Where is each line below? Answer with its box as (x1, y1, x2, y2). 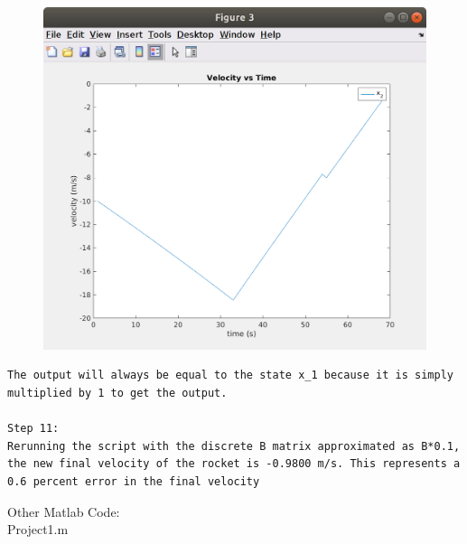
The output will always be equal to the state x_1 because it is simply (7, 369, 453, 382)
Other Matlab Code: (7, 502, 120, 521)
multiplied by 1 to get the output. (7, 387, 228, 400)
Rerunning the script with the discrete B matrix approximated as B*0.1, (7, 439, 461, 453)
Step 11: (7, 422, 60, 436)
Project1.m (7, 520, 69, 539)
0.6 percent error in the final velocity (7, 475, 260, 489)
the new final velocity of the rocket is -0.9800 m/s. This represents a (7, 457, 461, 471)
